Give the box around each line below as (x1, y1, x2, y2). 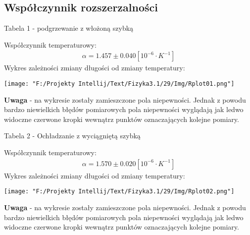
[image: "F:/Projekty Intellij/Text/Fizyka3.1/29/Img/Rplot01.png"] (4, 80, 235, 88)
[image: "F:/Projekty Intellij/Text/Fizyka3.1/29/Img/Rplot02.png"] (4, 188, 235, 195)
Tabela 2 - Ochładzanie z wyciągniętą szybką (4, 130, 141, 141)
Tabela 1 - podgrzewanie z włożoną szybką (4, 23, 134, 33)
